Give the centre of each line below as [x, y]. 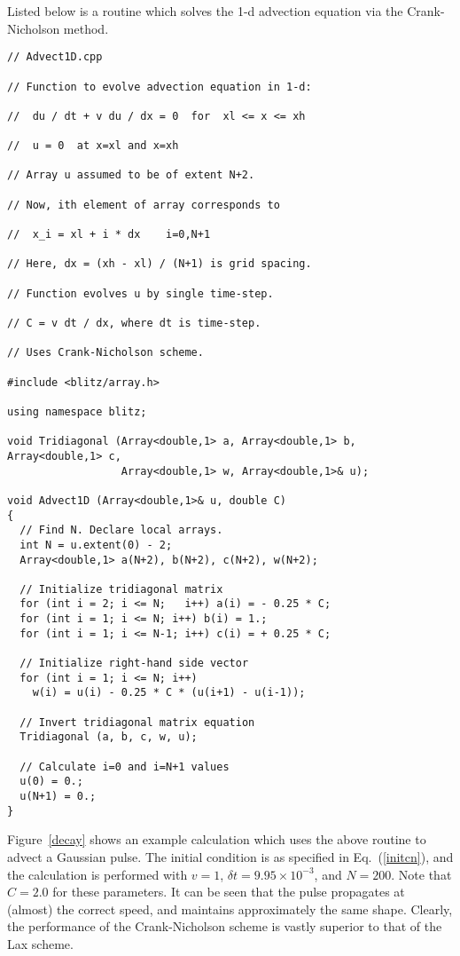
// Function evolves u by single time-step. [140, 293]
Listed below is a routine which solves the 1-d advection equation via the [205, 11]
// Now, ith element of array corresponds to [144, 205]
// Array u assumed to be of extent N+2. [131, 175]
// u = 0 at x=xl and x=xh [93, 146]
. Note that [421, 874]
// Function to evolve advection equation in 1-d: [160, 87]
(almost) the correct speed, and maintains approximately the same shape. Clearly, [230, 909]
